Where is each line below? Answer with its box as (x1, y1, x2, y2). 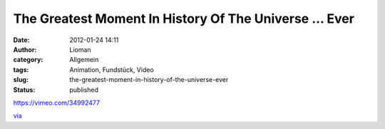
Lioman (69, 45, 92, 53)
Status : (13, 86, 36, 94)
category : (13, 56, 43, 64)
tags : (13, 65, 29, 74)
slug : (13, 76, 29, 84)
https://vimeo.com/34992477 (13, 98, 100, 107)
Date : (13, 36, 30, 44)
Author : (13, 45, 37, 53)
